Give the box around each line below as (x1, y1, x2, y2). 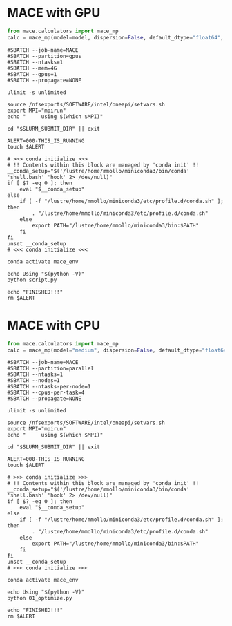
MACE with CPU (7, 317, 101, 333)
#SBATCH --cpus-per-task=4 (7, 389, 85, 397)
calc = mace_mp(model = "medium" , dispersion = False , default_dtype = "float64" (7, 347, 230, 354)
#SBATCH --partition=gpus (7, 53, 81, 59)
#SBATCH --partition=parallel (7, 365, 95, 372)
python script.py (7, 276, 57, 283)
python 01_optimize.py (7, 595, 72, 602)
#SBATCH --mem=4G (7, 64, 57, 72)
